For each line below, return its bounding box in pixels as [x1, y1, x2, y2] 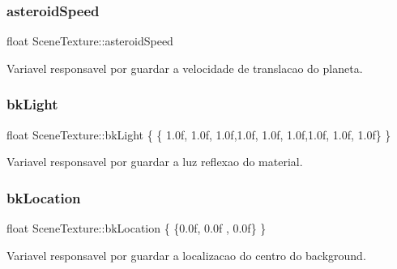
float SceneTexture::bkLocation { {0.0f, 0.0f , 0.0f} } [6, 220, 267, 237]
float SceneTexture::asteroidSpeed [6, 32, 173, 49]
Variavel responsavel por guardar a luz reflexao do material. [6, 153, 303, 170]
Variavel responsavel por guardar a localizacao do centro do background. [6, 246, 366, 263]
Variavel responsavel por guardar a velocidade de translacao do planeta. [6, 59, 363, 76]
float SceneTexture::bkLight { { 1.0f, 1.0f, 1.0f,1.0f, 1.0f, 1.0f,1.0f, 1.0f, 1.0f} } [6, 126, 391, 143]
